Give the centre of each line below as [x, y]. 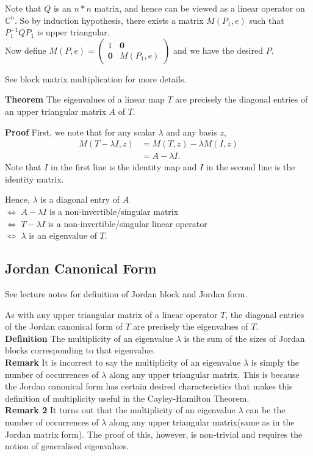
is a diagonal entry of [80, 199]
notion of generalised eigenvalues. [67, 446]
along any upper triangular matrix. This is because [204, 374]
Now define [26, 50]
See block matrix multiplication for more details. [96, 78]
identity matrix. [34, 179]
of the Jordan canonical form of [64, 326]
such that [267, 20]
